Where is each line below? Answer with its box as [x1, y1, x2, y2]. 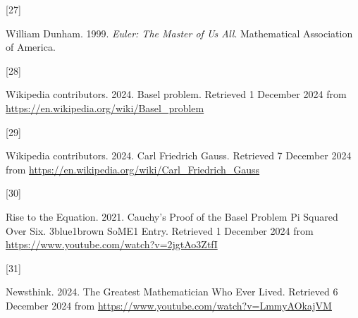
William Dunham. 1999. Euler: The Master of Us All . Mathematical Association [6, 25, 353, 40]
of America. [6, 39, 56, 54]
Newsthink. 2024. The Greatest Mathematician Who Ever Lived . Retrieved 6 [6, 284, 338, 299]
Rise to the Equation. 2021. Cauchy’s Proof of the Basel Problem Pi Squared [6, 209, 338, 224]
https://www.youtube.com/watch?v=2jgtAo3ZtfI [6, 237, 218, 252]
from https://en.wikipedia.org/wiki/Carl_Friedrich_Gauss [6, 161, 260, 176]
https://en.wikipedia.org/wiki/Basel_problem [6, 100, 204, 115]
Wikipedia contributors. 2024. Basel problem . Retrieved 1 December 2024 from [6, 87, 347, 102]
